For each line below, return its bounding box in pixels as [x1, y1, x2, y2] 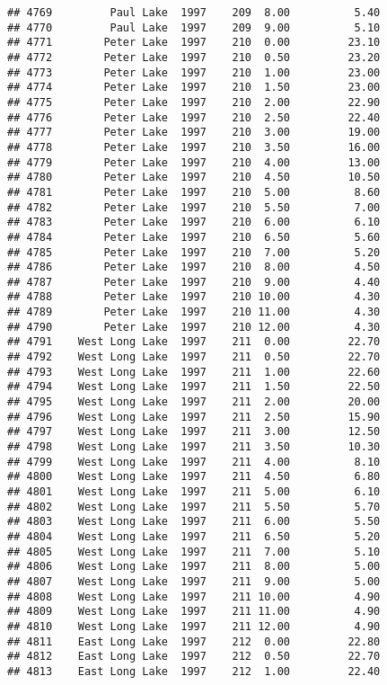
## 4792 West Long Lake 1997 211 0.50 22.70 [7, 351, 381, 364]
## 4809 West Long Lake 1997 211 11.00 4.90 [7, 605, 381, 618]
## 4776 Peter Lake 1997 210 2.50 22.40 [7, 111, 381, 124]
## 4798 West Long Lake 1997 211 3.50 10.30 [7, 440, 381, 454]
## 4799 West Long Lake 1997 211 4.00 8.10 [7, 455, 381, 468]
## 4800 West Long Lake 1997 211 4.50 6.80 [7, 470, 381, 484]
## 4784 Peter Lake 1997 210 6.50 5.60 [7, 230, 381, 244]
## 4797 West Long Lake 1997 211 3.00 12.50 [7, 425, 381, 439]
